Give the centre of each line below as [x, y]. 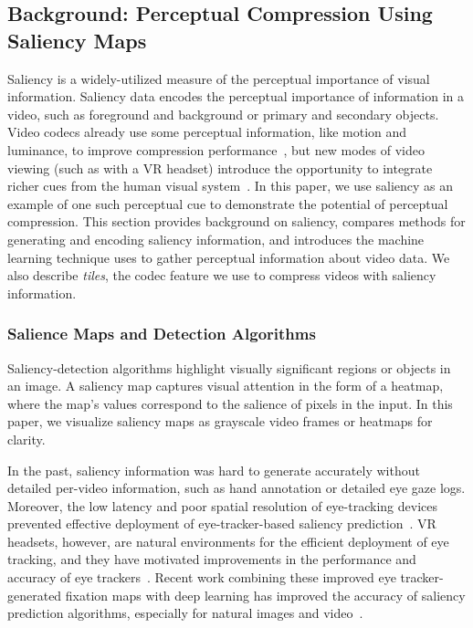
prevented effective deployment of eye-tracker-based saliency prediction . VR [222, 523]
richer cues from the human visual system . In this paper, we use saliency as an [231, 186]
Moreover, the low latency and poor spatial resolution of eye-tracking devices [222, 505]
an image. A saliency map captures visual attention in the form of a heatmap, [226, 386]
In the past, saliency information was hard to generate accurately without [214, 470]
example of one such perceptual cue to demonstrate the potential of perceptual [228, 203]
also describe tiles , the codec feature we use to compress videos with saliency [222, 275]
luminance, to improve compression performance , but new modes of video [216, 149]
